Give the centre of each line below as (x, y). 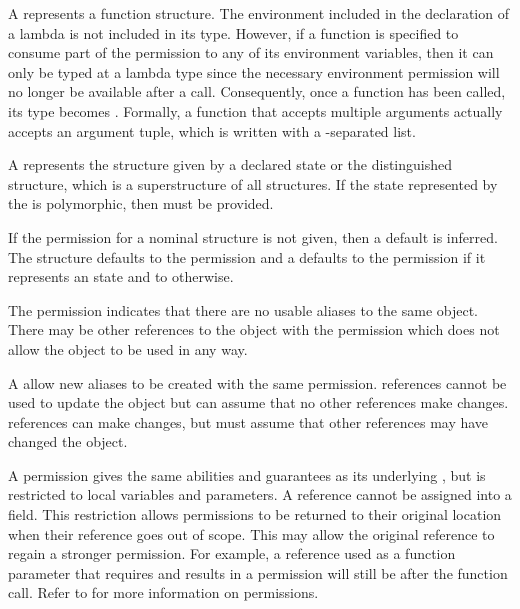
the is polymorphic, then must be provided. (141, 203)
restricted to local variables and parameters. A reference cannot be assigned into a (260, 494)
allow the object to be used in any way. (128, 348)
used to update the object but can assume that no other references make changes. (258, 402)
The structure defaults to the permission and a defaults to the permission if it (247, 256)
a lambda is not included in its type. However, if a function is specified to (233, 32)
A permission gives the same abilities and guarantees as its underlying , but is (247, 474)
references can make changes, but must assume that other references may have (248, 421)
